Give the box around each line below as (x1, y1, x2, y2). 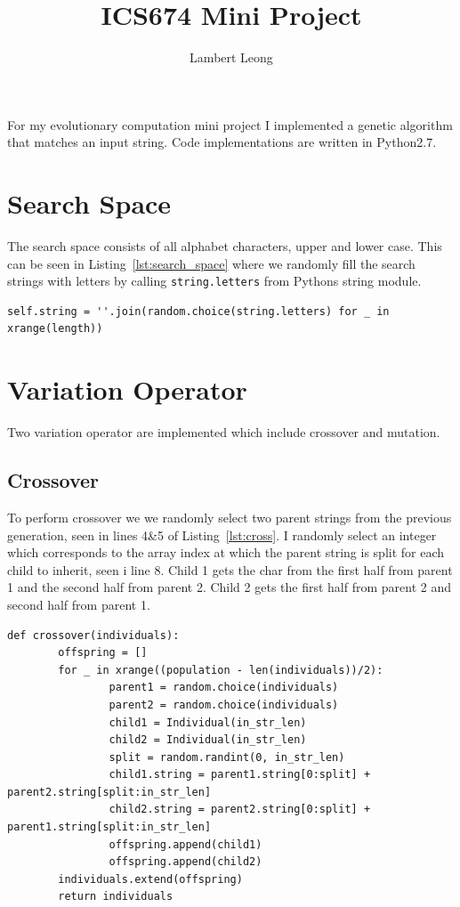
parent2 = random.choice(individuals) (109, 698, 339, 711)
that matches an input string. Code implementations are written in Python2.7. (7, 133, 437, 151)
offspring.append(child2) (109, 855, 262, 869)
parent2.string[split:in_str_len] (7, 785, 212, 798)
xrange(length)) (7, 322, 103, 336)
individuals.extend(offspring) (58, 872, 243, 886)
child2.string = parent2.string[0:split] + (109, 803, 371, 816)
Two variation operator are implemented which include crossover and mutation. (7, 423, 440, 441)
